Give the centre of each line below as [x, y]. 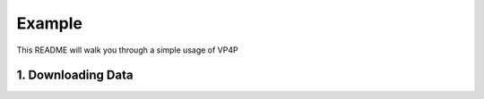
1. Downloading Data [75, 75]
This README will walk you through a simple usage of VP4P [127, 50]
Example [49, 23]
